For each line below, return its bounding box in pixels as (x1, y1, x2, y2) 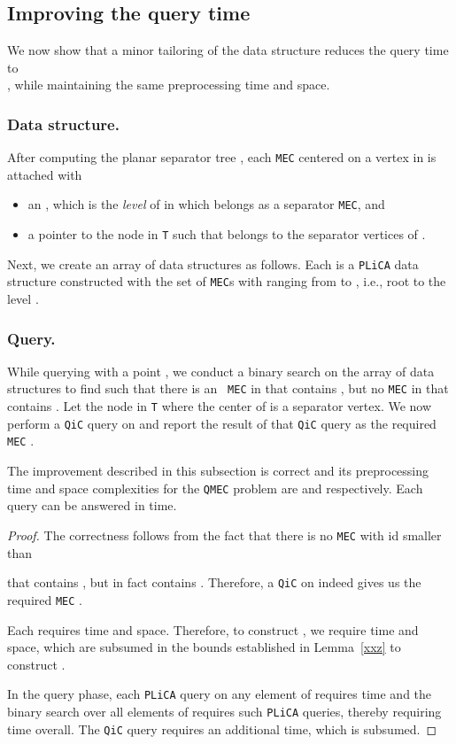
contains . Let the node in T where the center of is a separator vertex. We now (7, 397, 432, 415)
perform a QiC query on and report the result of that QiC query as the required (7, 414, 437, 432)
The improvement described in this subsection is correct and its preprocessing (7, 461, 429, 480)
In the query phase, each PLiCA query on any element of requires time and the (7, 685, 432, 703)
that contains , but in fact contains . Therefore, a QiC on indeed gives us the (7, 573, 421, 592)
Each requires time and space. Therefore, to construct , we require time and (7, 620, 419, 639)
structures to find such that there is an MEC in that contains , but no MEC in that (7, 379, 449, 398)
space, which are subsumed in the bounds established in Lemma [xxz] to (7, 638, 401, 656)
